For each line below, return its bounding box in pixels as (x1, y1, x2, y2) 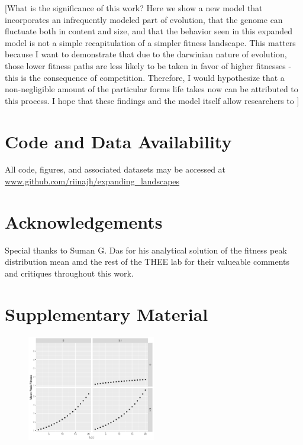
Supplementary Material (5, 301, 208, 326)
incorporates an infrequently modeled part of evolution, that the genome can (5, 13, 283, 25)
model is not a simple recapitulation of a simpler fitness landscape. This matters (5, 36, 296, 48)
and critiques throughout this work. (5, 267, 134, 279)
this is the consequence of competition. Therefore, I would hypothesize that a (5, 71, 285, 83)
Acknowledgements (5, 209, 163, 233)
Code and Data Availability (5, 129, 232, 153)
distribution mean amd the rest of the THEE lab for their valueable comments (5, 255, 290, 268)
